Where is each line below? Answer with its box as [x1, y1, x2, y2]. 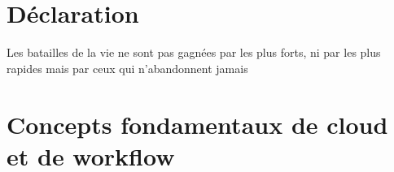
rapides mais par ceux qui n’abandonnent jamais [7, 59, 248, 76]
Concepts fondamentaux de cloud [7, 107, 388, 140]
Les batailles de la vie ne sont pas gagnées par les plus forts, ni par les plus [7, 44, 381, 61]
